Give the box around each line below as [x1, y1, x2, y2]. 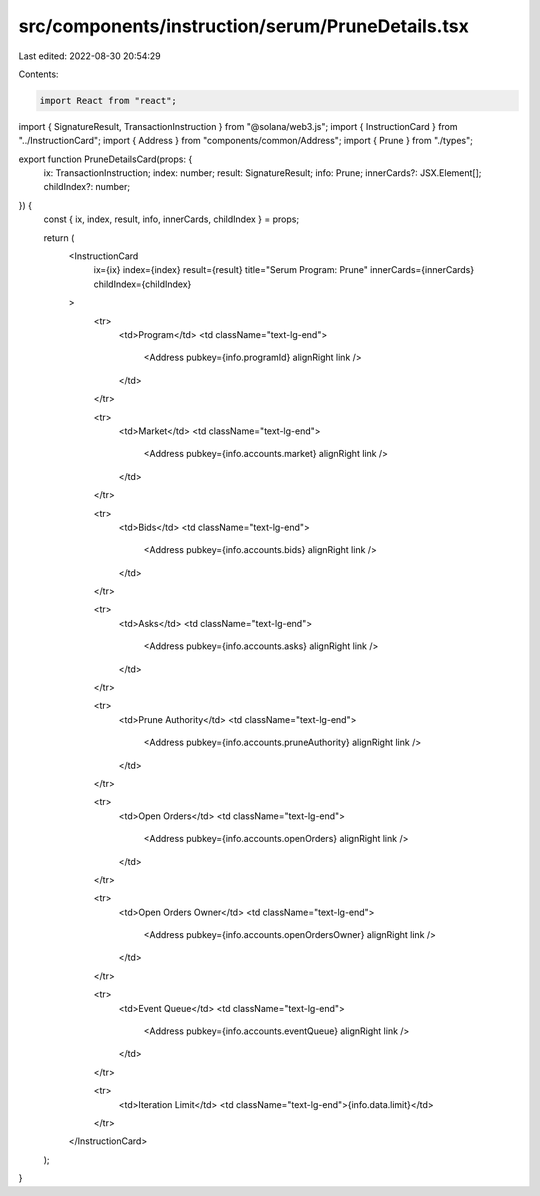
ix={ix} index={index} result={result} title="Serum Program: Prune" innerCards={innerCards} [93, 264, 475, 276]
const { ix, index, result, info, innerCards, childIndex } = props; [43, 213, 300, 225]
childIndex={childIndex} [93, 278, 192, 290]
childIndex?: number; [43, 181, 130, 193]
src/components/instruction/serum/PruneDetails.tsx [18, 15, 469, 37]
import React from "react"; [39, 95, 177, 106]
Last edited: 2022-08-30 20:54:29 [18, 50, 162, 62]
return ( [43, 231, 75, 244]
